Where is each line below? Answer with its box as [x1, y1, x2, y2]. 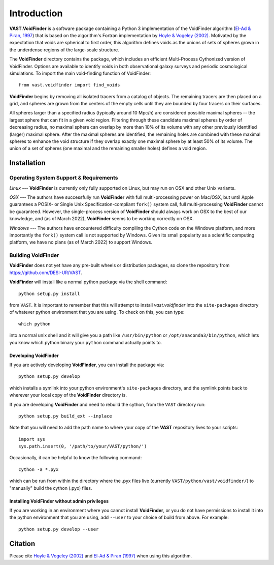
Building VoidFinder [9, 252, 59, 259]
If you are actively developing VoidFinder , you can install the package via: [9, 362, 164, 368]
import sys [18, 436, 46, 442]
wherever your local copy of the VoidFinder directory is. [9, 392, 127, 398]
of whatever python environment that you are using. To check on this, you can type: [9, 309, 185, 315]
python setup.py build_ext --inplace [18, 413, 113, 419]
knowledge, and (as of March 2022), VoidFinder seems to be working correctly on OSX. [9, 216, 194, 222]
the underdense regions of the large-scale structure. [9, 46, 119, 53]
